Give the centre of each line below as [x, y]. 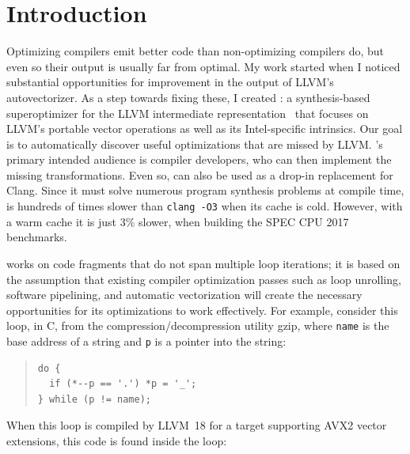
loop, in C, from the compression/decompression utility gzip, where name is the [198, 325]
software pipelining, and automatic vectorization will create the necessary [184, 295]
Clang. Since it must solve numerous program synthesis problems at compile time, [205, 190]
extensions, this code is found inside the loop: [117, 440]
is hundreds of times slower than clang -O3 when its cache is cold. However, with [205, 206]
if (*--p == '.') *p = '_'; [123, 384]
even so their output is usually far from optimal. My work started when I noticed [203, 66]
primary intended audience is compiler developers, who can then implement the [199, 159]
